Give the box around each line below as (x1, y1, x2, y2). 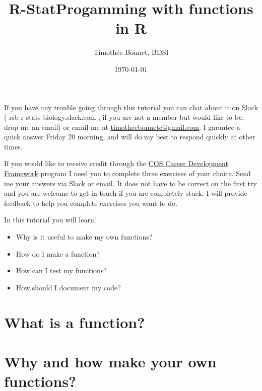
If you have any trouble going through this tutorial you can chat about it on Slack (4, 102, 258, 112)
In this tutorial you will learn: (4, 214, 96, 225)
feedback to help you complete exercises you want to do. (4, 197, 177, 208)
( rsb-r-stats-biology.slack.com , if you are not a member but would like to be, (4, 112, 244, 122)
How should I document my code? (16, 282, 121, 292)
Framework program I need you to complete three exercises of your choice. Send (4, 168, 251, 179)
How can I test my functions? (16, 265, 107, 276)
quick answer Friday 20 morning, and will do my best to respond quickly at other (4, 131, 255, 142)
